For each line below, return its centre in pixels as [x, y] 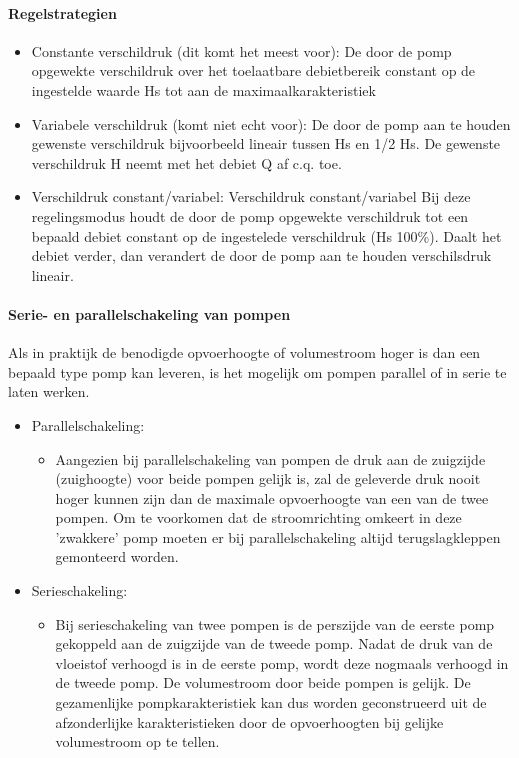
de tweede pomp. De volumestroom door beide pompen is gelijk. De [263, 682]
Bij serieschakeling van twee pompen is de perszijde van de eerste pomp [275, 623]
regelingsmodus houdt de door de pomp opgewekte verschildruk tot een [250, 215]
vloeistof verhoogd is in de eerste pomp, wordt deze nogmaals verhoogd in [282, 662]
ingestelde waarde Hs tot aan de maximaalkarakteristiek [203, 89]
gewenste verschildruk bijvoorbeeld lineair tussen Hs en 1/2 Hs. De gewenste [266, 143]
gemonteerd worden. [117, 556]
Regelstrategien [62, 12]
